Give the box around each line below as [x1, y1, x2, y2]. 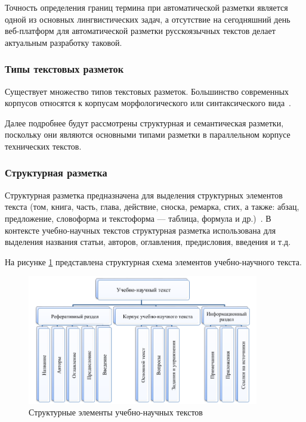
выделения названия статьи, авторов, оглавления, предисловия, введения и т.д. [5, 235, 291, 248]
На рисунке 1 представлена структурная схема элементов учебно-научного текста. [5, 255, 302, 268]
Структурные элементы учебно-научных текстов [29, 406, 203, 418]
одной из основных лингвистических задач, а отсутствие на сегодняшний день [5, 13, 290, 25]
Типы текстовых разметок [5, 61, 124, 76]
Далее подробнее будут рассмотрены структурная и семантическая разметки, [5, 116, 284, 129]
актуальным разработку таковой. [5, 36, 122, 48]
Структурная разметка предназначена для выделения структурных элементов [5, 188, 283, 201]
